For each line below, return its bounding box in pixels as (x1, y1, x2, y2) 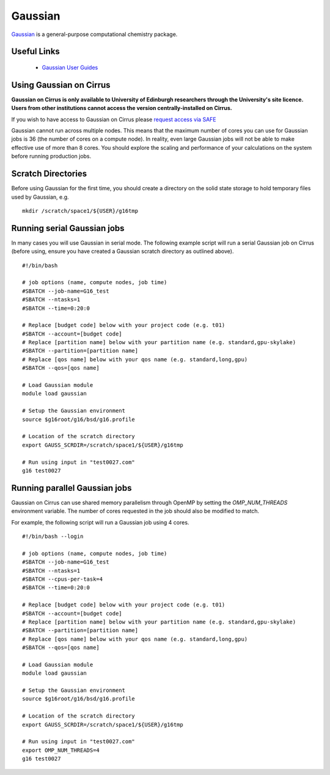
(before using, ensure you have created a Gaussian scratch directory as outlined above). (11, 248, 234, 255)
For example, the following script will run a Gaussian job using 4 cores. (11, 518, 189, 526)
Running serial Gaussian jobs (11, 223, 125, 233)
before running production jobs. (11, 153, 92, 160)
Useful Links (11, 46, 61, 57)
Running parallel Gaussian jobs (11, 483, 132, 493)
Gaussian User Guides (42, 64, 98, 71)
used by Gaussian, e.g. (11, 193, 70, 200)
